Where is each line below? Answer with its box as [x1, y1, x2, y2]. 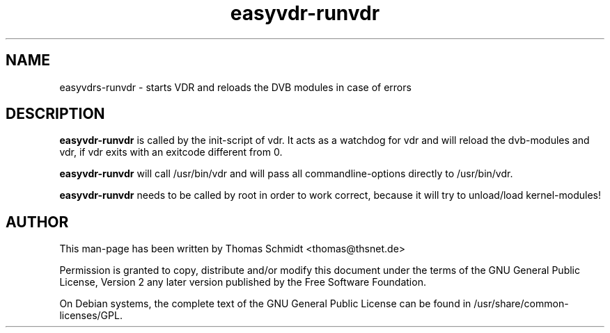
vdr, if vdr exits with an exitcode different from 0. [59, 146, 283, 159]
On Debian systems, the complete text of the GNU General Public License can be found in [59, 298, 471, 310]
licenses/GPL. [59, 309, 123, 322]
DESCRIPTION [6, 105, 105, 123]
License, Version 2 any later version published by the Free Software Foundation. [59, 276, 426, 289]
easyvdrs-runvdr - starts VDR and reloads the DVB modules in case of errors [59, 81, 412, 93]
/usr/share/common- [474, 298, 569, 310]
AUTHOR [6, 213, 69, 231]
